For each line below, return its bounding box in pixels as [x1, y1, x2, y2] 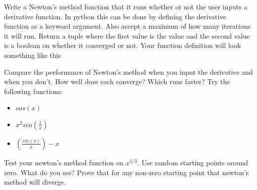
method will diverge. [4, 177, 66, 187]
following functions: [4, 86, 63, 96]
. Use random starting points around [137, 157, 248, 167]
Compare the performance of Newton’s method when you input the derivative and [4, 66, 253, 77]
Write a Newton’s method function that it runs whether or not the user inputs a [4, 1, 248, 11]
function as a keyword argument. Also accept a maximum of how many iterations [4, 21, 251, 31]
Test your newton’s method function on [4, 157, 124, 167]
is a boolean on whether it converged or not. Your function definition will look [4, 40, 241, 50]
